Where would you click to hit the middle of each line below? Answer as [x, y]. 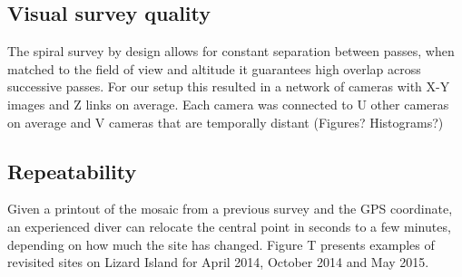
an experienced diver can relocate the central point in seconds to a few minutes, [229, 226]
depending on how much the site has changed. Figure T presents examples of [221, 244]
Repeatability [72, 171]
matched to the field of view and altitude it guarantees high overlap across [214, 68]
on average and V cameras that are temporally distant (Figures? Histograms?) [226, 122]
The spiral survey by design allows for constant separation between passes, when [231, 51]
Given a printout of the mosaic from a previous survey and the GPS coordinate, [230, 209]
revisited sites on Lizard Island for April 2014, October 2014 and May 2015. [218, 262]
